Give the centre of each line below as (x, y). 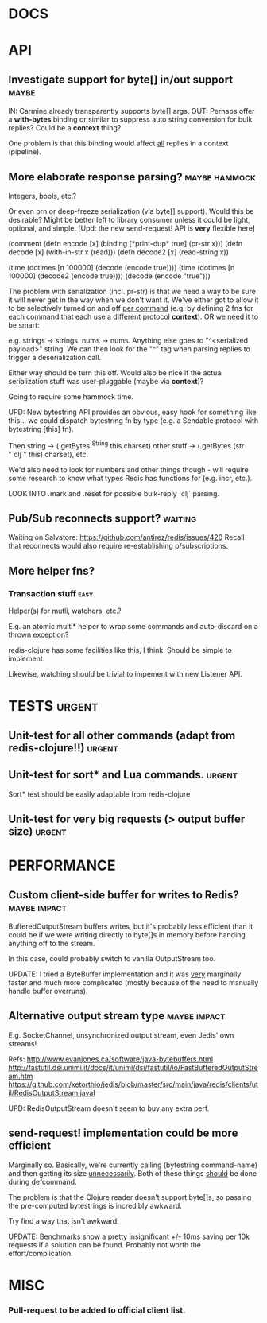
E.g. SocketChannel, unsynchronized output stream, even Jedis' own (121, 1035)
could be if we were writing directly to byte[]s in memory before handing (127, 934)
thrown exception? (39, 635)
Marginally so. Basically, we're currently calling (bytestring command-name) (133, 1165)
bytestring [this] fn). (41, 429)
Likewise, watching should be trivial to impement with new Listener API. (125, 674)
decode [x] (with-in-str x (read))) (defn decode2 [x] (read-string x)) (118, 252)
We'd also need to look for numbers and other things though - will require (128, 469)
